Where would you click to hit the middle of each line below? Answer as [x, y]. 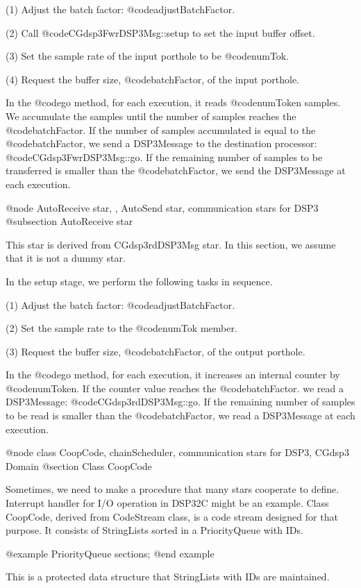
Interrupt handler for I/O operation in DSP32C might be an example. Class [167, 503]
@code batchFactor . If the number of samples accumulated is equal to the [161, 129]
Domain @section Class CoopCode [79, 465]
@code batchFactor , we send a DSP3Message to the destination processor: [161, 143]
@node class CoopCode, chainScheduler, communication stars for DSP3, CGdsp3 [177, 452]
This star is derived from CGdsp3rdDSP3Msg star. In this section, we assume [171, 244]
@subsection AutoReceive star [69, 221]
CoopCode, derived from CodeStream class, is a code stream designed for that [172, 516]
